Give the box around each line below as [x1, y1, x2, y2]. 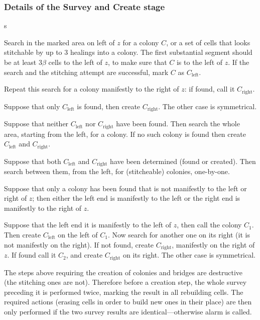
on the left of [58, 229, 98, 240]
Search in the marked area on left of [4, 37, 115, 47]
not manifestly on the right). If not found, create [4, 239, 154, 250]
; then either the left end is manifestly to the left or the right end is [32, 193, 240, 203]
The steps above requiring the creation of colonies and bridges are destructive [4, 267, 243, 277]
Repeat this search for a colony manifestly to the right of [4, 84, 179, 94]
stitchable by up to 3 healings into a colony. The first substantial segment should [4, 47, 252, 57]
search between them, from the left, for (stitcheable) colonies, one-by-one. [4, 166, 230, 177]
